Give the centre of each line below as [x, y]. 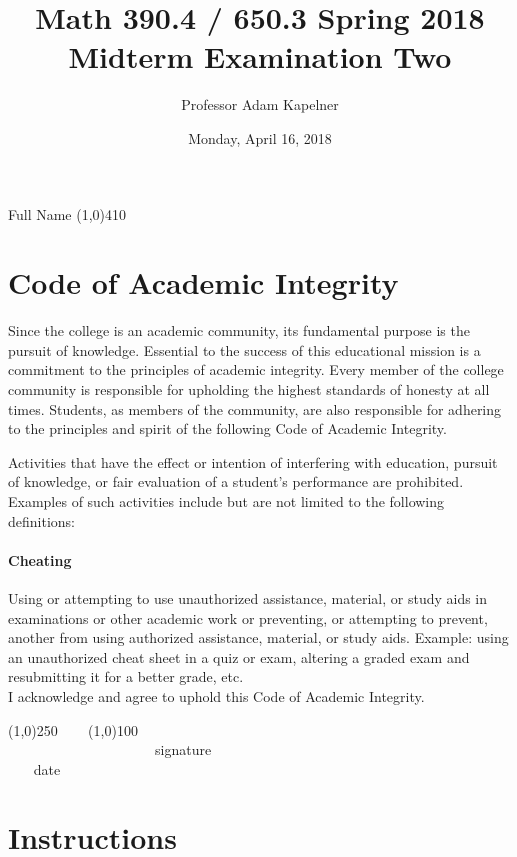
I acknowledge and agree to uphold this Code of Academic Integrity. [216, 695]
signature [183, 749]
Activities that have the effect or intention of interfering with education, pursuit [253, 461]
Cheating [40, 559]
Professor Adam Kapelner [260, 104]
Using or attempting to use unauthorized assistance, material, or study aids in [248, 597]
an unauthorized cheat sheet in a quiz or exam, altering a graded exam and [239, 656]
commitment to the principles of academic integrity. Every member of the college [256, 369]
